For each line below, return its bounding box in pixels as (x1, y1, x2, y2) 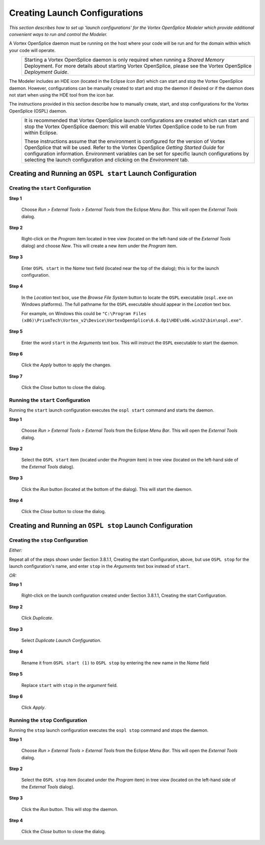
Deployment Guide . (24, 69, 69, 76)
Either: (9, 547, 23, 553)
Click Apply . (21, 705, 46, 711)
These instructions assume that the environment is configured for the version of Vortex (24, 138, 226, 145)
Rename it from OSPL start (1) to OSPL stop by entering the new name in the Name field (21, 660, 210, 666)
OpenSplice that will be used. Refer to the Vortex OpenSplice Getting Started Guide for (24, 144, 224, 151)
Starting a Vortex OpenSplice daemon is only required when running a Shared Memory (24, 57, 225, 64)
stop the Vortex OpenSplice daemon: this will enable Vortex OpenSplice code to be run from (24, 123, 237, 130)
